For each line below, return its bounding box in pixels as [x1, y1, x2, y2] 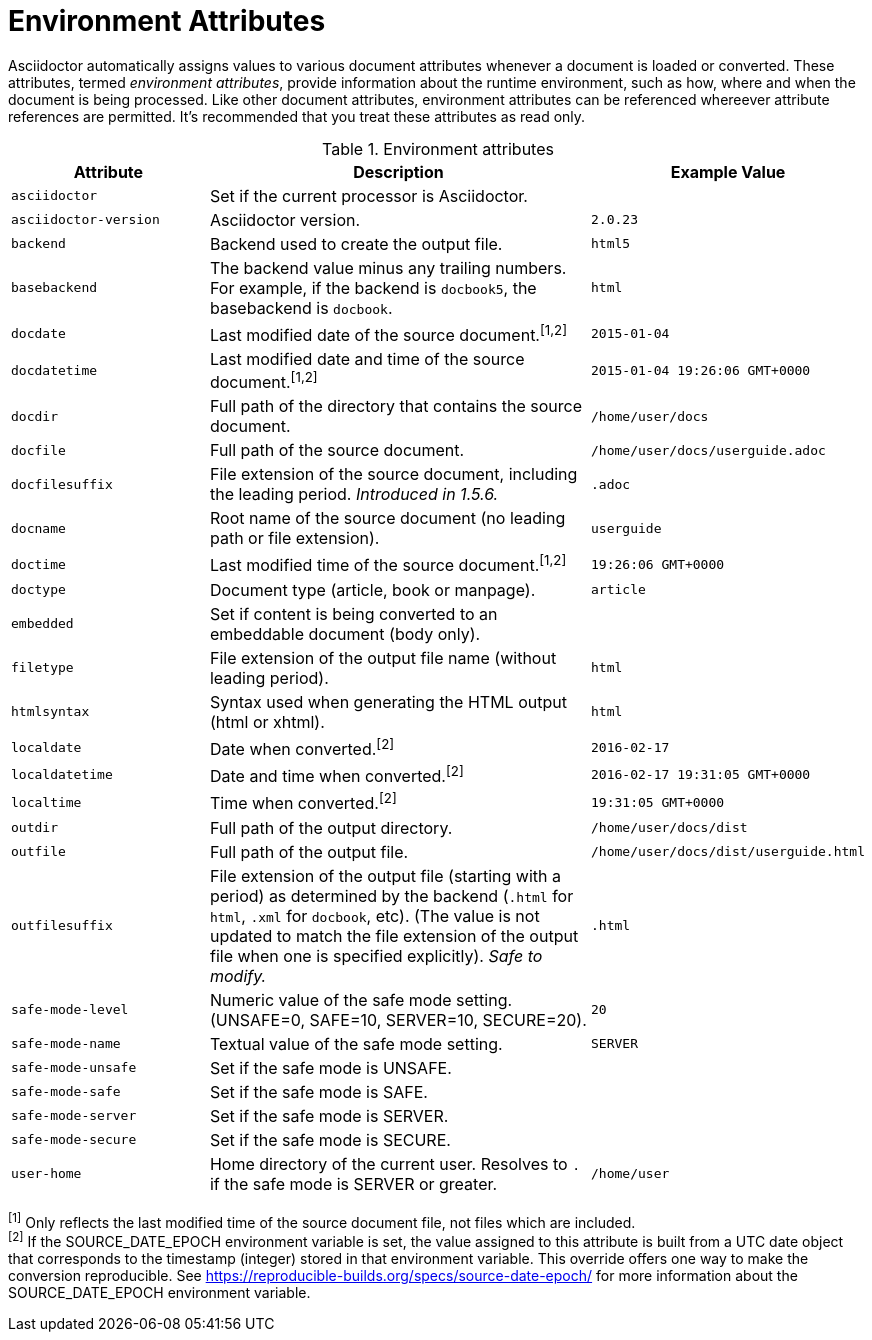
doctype [11, 582, 66, 598]
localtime [11, 794, 82, 810]
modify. [209, 965, 267, 986]
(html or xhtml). [209, 711, 325, 732]
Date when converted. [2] [209, 735, 395, 760]
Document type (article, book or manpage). [209, 579, 536, 600]
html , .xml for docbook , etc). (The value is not [209, 905, 540, 926]
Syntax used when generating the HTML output [209, 691, 567, 712]
